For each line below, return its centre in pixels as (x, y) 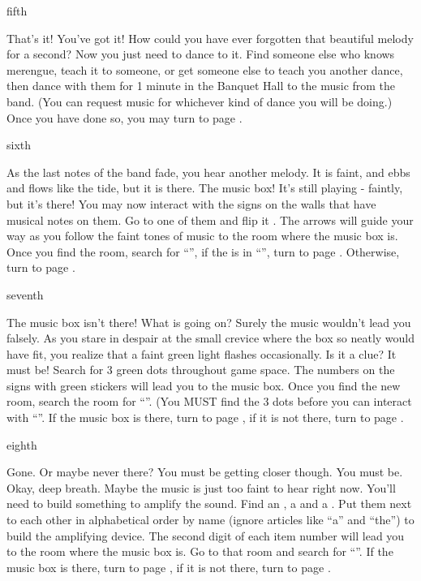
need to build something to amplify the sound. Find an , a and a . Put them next (209, 504)
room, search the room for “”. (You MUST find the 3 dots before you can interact (209, 401)
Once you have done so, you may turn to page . (125, 117)
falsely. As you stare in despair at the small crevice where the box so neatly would (211, 338)
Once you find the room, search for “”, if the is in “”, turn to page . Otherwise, (203, 251)
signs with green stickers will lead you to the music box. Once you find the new (204, 385)
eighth (22, 444)
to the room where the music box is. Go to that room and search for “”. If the (200, 551)
